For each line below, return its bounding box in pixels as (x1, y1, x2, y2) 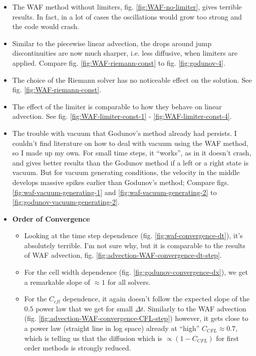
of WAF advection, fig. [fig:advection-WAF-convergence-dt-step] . (24, 250, 222, 260)
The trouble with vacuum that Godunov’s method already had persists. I (12, 127, 237, 138)
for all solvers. (107, 276, 151, 287)
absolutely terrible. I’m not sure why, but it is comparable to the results (24, 240, 245, 250)
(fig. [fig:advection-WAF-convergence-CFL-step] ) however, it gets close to (24, 313, 248, 323)
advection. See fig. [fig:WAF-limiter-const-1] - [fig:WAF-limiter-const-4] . (12, 111, 232, 121)
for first (216, 332, 239, 343)
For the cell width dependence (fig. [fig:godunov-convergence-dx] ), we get (24, 267, 248, 277)
